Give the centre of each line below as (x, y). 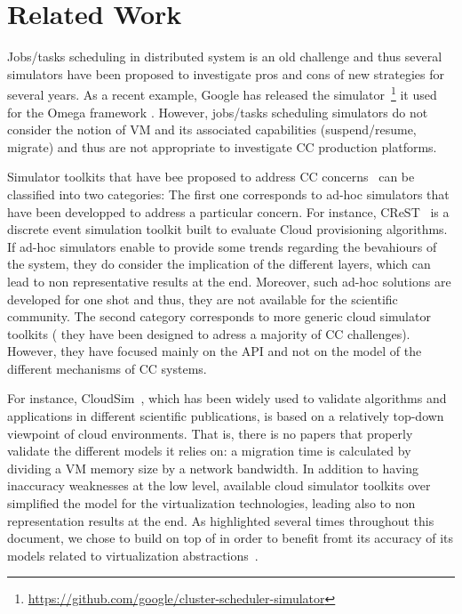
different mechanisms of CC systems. (107, 368)
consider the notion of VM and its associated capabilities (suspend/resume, (212, 129)
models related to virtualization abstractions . (133, 555)
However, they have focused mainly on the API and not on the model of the (215, 351)
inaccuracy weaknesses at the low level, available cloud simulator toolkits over (219, 485)
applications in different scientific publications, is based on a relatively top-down (226, 416)
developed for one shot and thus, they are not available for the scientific (203, 299)
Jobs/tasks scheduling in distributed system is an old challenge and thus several (225, 57)
